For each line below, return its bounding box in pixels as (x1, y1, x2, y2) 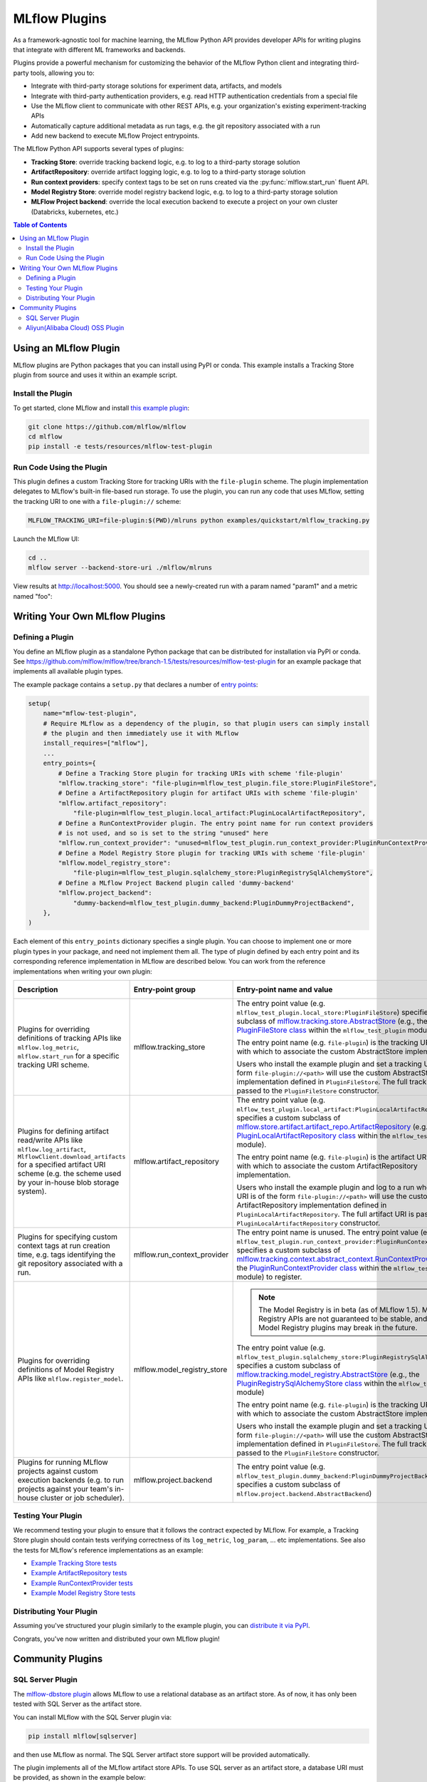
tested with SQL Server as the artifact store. (13, 1700, 142, 1709)
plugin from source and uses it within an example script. (13, 371, 178, 379)
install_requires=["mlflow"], (43, 739, 149, 748)
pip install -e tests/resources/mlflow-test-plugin (28, 443, 213, 450)
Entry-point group (133, 984, 196, 994)
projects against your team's (17, 1483, 113, 1493)
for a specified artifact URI (17, 1160, 106, 1170)
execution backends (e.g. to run (17, 1475, 125, 1485)
